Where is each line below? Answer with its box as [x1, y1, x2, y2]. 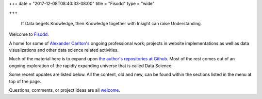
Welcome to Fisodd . [9, 31, 49, 37]
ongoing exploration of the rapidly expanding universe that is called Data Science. [9, 63, 173, 69]
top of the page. [9, 78, 41, 84]
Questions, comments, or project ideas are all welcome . [9, 87, 121, 93]
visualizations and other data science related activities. [9, 47, 119, 53]
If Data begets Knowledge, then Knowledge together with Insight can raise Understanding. [21, 20, 202, 26]
